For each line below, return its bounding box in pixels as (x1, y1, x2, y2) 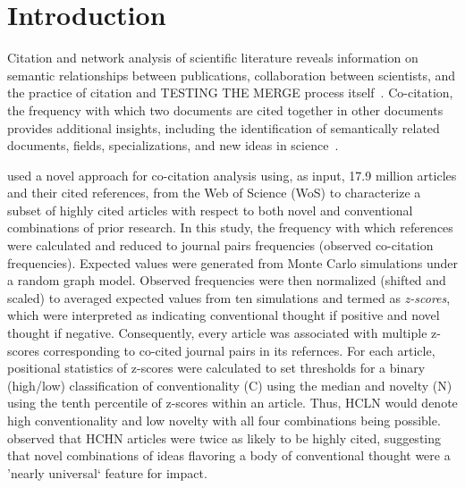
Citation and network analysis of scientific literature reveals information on (7, 48, 418, 67)
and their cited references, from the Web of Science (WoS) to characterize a (7, 183, 421, 202)
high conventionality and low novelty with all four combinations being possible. (7, 411, 441, 429)
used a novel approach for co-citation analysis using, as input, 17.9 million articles (7, 165, 457, 184)
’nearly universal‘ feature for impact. (7, 463, 207, 482)
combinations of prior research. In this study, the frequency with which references (7, 218, 453, 237)
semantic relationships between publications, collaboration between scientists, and (7, 65, 456, 84)
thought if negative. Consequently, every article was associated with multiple (7, 324, 427, 342)
